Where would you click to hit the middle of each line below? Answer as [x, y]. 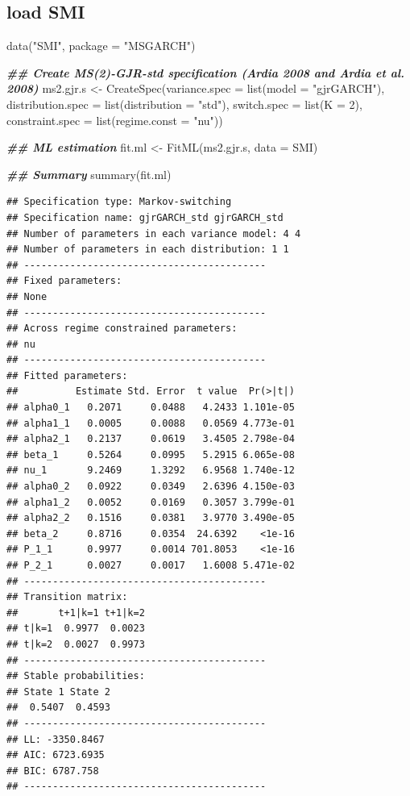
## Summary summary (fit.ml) [89, 174]
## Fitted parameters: [67, 375]
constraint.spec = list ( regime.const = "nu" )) [115, 120]
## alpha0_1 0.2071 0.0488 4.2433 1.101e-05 [151, 408]
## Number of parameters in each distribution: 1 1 [148, 250]
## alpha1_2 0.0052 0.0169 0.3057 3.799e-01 [151, 502]
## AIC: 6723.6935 [56, 755]
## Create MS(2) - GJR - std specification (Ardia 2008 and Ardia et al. [206, 72]
